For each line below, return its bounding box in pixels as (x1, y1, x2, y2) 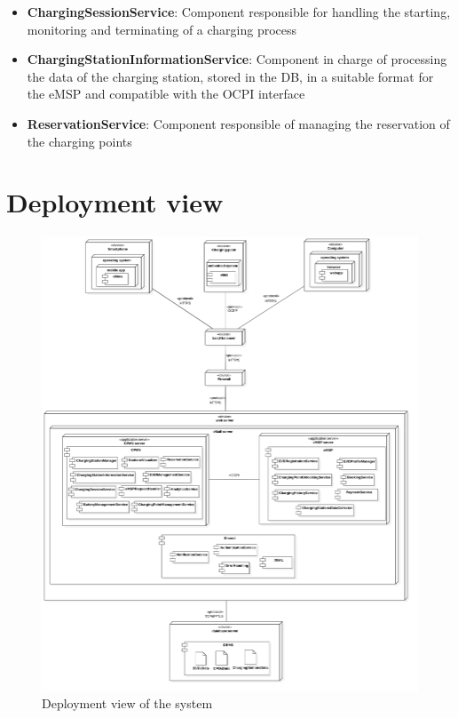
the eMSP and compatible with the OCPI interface (27, 84, 305, 103)
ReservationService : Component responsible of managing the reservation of (27, 114, 450, 132)
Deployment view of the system (42, 694, 213, 713)
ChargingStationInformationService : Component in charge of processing (27, 50, 447, 68)
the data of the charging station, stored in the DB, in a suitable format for (27, 67, 434, 85)
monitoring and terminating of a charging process (27, 20, 297, 38)
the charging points (27, 132, 132, 150)
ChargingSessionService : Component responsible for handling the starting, (27, 3, 451, 20)
